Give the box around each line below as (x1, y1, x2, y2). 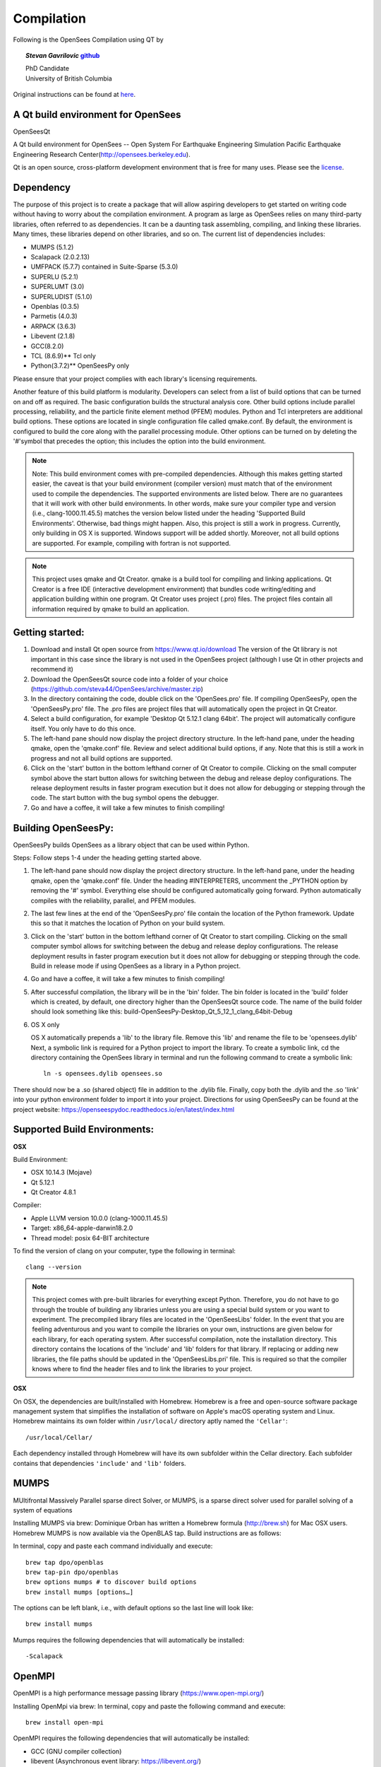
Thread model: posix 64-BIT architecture (30, 1233, 150, 1242)
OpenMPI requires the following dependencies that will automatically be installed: (13, 1734, 250, 1742)
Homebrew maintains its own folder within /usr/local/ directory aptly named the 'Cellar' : (13, 1417, 288, 1426)
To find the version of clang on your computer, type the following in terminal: (13, 1247, 236, 1255)
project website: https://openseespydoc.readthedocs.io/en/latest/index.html (13, 1105, 235, 1113)
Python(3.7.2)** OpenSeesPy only (30, 361, 130, 370)
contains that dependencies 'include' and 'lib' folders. (13, 1459, 186, 1467)
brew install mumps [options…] (25, 1587, 134, 1596)
